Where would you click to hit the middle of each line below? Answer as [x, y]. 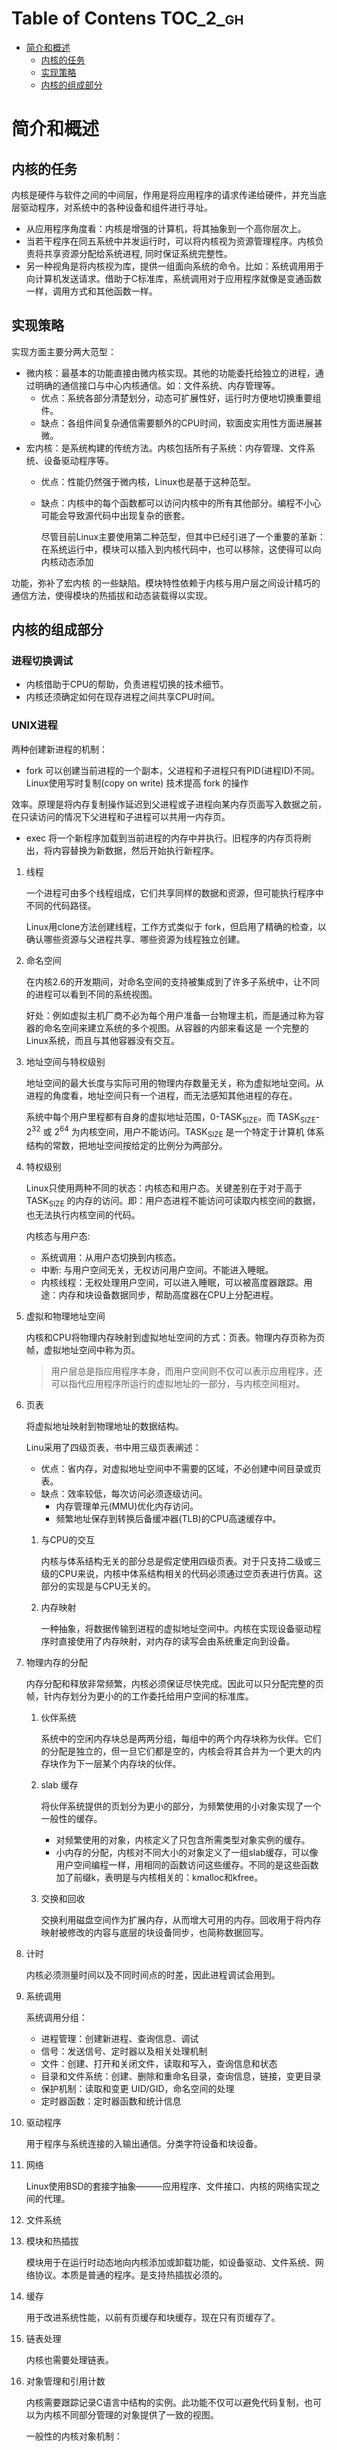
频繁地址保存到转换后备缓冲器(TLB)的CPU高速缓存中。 [168, 1518]
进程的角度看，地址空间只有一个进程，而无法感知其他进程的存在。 [161, 1095]
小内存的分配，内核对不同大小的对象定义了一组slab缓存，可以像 [187, 1852]
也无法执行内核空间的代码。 [83, 1214]
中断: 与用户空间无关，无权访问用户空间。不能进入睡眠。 [157, 1269]
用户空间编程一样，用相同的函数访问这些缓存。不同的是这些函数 [187, 1864]
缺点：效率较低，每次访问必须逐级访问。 [124, 1493]
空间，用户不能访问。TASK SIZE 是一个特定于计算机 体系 [211, 1132]
